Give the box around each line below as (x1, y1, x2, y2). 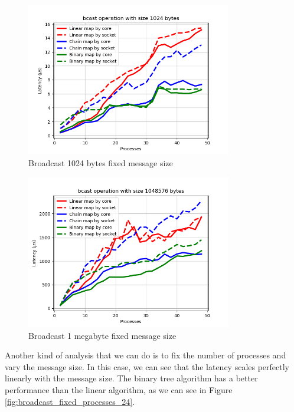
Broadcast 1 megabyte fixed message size (28, 329, 177, 341)
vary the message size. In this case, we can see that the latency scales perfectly (5, 360, 290, 373)
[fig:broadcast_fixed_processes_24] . (5, 395, 135, 407)
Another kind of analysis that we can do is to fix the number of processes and (5, 349, 286, 361)
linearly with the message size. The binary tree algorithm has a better (5, 372, 258, 384)
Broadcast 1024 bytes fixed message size (28, 156, 173, 169)
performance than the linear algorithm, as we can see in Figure (5, 383, 233, 395)
